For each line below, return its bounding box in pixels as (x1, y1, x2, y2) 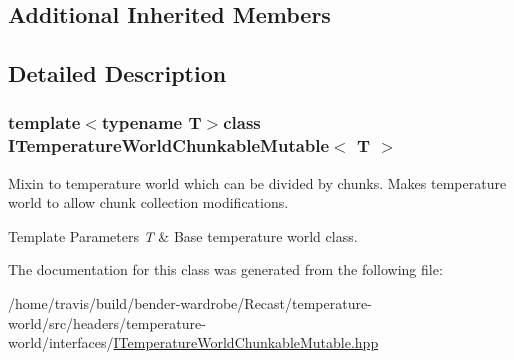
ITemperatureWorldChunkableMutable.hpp (113, 332, 379, 353)
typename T (101, 110, 202, 135)
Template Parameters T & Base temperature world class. (8, 225, 358, 246)
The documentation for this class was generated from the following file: (8, 259, 443, 280)
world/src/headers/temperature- (8, 312, 206, 333)
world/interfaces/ (8, 332, 114, 353)
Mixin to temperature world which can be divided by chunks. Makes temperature (8, 172, 507, 193)
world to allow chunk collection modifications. (8, 192, 289, 213)
